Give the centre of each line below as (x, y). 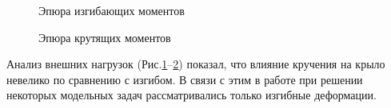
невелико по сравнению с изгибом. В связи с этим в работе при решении (185, 79)
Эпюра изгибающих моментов (112, 10)
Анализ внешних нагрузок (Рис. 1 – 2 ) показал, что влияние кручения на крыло (196, 64)
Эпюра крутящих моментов (105, 37)
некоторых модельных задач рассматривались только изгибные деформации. (192, 95)
